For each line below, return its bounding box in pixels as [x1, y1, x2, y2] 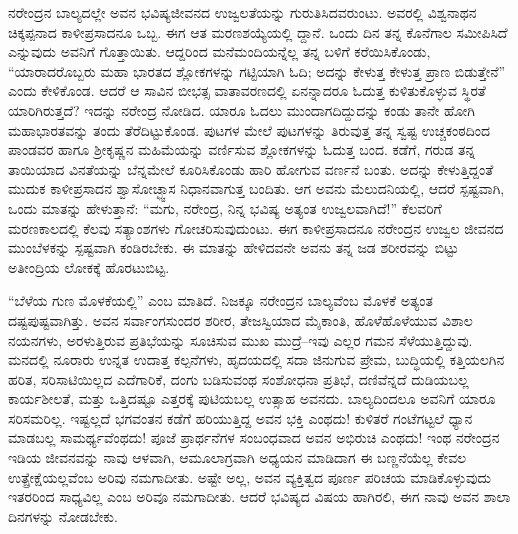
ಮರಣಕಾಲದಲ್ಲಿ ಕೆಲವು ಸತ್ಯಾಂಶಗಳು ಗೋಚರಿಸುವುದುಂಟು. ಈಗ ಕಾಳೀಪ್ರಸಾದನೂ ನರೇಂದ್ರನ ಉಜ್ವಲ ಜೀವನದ [8, 217, 504, 238]
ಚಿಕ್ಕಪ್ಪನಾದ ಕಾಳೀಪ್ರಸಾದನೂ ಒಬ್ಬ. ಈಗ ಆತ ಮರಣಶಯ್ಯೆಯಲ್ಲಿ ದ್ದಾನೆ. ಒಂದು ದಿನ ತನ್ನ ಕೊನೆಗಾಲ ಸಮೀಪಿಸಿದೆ [8, 21, 508, 42]
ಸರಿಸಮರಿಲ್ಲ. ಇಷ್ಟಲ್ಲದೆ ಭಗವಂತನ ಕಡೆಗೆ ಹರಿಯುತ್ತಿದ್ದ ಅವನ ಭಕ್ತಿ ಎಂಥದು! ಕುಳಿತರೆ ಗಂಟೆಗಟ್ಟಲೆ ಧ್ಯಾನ [8, 407, 473, 428]
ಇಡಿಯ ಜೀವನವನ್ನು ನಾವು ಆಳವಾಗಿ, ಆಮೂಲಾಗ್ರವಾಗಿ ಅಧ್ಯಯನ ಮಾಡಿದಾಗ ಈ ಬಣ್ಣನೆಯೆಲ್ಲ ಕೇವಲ [8, 447, 467, 468]
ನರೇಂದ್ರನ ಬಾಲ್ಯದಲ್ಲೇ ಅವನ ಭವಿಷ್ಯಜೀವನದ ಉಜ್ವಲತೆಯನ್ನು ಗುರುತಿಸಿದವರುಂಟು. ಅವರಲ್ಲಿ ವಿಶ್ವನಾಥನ [8, 2, 477, 22]
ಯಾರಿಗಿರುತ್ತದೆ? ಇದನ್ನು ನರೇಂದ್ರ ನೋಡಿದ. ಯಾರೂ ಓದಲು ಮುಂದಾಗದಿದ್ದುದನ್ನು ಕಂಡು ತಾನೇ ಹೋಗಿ [8, 99, 475, 120]
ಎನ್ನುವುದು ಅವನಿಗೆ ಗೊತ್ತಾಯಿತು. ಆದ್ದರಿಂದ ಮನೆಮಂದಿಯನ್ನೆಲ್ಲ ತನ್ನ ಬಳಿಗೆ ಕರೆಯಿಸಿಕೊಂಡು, [8, 41, 431, 62]
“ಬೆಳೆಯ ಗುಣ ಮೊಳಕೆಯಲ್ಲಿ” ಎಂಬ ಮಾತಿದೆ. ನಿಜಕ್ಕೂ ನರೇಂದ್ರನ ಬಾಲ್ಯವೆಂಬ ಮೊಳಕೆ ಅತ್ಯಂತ [8, 290, 433, 311]
